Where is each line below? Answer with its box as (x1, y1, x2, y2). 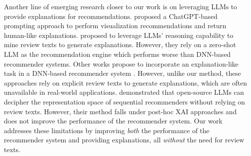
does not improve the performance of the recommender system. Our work (4, 116, 223, 126)
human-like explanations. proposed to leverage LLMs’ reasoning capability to (4, 30, 233, 40)
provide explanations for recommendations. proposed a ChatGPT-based (4, 11, 218, 21)
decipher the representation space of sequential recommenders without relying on (4, 96, 245, 106)
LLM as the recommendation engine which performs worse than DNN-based (4, 49, 231, 59)
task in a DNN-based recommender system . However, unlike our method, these (4, 68, 241, 78)
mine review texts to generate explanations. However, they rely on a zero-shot (4, 39, 236, 50)
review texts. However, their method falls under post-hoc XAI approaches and (4, 106, 237, 116)
